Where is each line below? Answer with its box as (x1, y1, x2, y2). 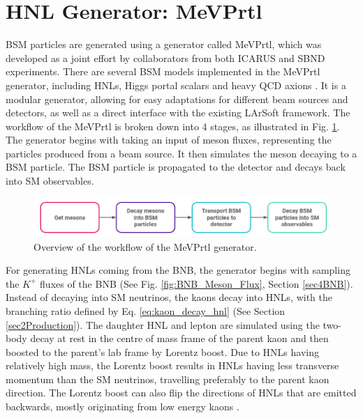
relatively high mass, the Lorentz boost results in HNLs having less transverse (6, 358, 339, 373)
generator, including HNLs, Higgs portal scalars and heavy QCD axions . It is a (6, 77, 346, 92)
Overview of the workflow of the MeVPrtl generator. (34, 239, 257, 254)
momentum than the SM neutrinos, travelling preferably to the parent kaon (6, 371, 329, 386)
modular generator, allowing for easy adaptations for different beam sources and (6, 91, 348, 106)
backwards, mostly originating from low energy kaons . (6, 399, 239, 414)
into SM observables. (6, 173, 94, 188)
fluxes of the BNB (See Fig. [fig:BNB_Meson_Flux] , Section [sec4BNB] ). (40, 276, 353, 291)
